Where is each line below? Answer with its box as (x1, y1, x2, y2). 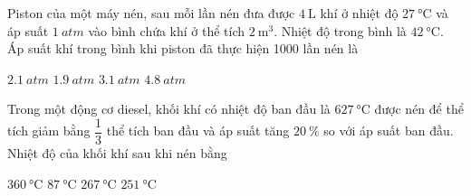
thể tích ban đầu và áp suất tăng (106, 121, 290, 140)
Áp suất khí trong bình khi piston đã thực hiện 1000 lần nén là (7, 39, 359, 58)
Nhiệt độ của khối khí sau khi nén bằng (7, 144, 227, 163)
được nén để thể (374, 99, 464, 118)
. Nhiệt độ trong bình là (274, 21, 407, 40)
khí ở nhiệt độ (320, 4, 399, 22)
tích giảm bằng (7, 121, 91, 140)
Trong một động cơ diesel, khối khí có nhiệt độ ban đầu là (7, 99, 331, 118)
